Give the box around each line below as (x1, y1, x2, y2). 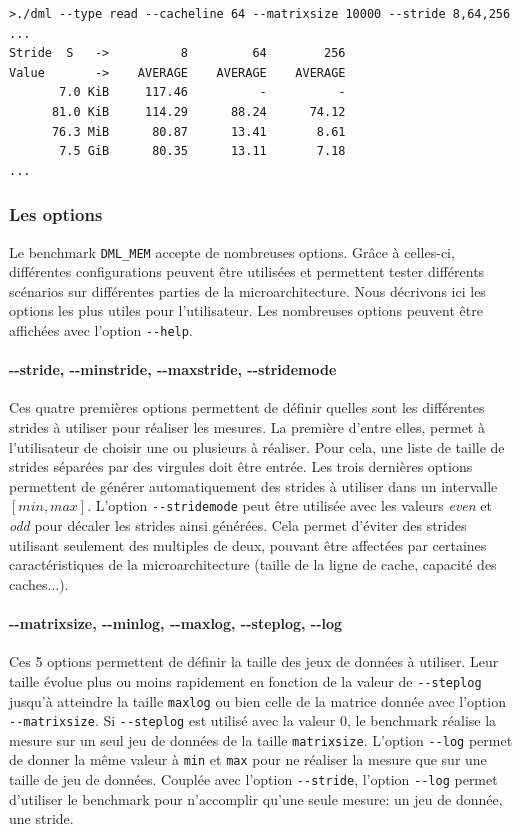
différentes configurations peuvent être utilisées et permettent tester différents (9, 261, 485, 282)
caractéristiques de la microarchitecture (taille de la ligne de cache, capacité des (9, 554, 497, 575)
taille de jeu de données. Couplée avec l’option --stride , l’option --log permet (9, 769, 498, 790)
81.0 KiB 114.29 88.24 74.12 (51, 104, 346, 119)
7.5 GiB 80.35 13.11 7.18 (59, 144, 346, 159)
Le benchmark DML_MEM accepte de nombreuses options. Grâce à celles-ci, (9, 241, 455, 262)
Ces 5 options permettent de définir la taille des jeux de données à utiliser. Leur (9, 651, 499, 672)
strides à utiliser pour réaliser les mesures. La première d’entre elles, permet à (9, 417, 485, 438)
